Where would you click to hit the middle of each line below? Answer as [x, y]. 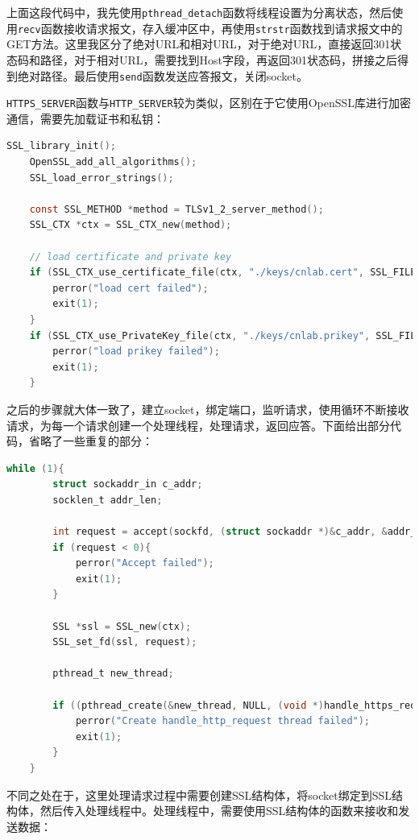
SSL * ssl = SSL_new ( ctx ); [122, 626]
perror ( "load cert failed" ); [131, 288]
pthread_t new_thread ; [113, 674]
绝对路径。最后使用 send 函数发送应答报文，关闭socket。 [163, 75]
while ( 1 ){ [35, 468]
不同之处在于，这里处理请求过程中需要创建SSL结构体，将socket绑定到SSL [199, 794]
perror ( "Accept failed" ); [145, 563]
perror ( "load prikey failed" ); [136, 352]
